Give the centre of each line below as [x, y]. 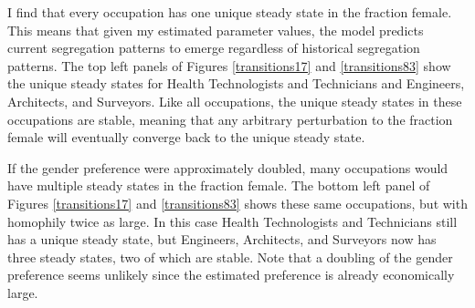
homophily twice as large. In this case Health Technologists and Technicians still [232, 221]
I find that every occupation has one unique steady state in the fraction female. [230, 12]
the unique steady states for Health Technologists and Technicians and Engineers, [236, 83]
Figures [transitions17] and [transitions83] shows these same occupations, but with [237, 203]
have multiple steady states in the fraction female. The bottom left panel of [219, 185]
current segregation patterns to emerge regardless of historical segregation [214, 48]
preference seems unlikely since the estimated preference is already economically [231, 275]
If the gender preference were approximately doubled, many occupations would [228, 167]
